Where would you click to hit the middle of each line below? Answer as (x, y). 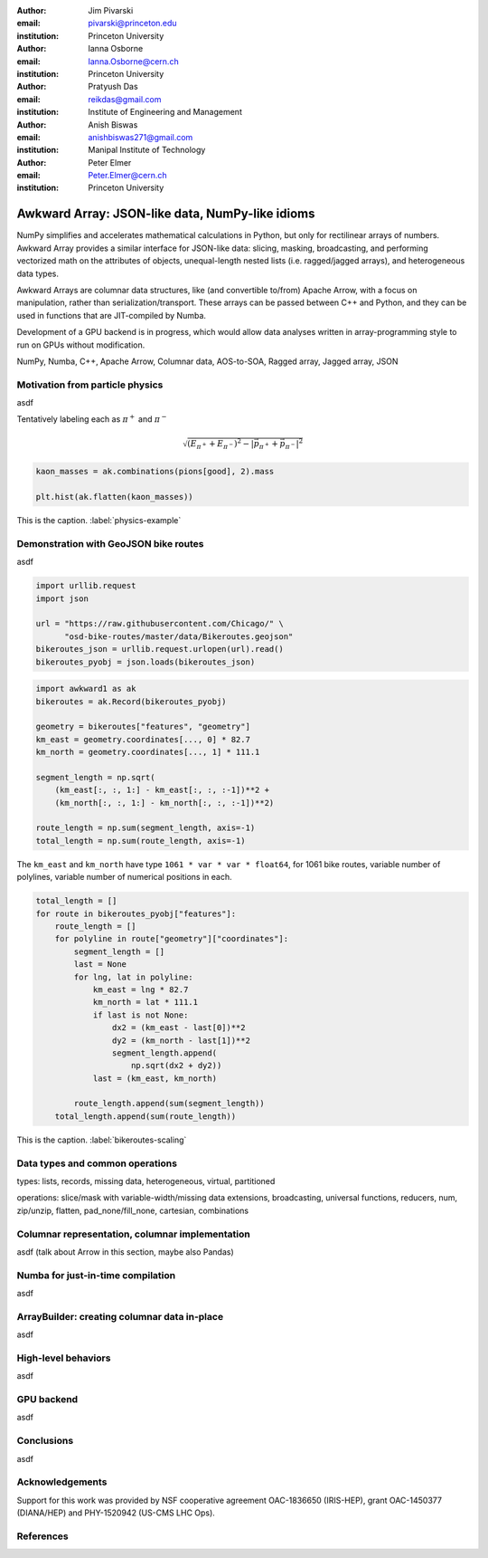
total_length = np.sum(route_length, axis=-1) (141, 841)
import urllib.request (86, 586)
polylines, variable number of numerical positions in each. (124, 877)
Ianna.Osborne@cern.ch (134, 61)
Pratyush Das (113, 87)
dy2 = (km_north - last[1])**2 (181, 1040)
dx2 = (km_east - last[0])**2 (178, 1028)
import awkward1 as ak (86, 689)
